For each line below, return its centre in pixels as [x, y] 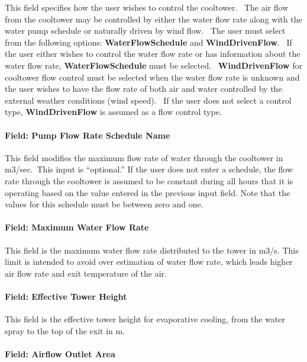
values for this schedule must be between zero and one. [104, 204]
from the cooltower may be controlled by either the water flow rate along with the [153, 19]
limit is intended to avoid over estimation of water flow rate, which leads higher [149, 262]
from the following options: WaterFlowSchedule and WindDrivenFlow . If [148, 42]
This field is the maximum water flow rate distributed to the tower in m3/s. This [152, 250]
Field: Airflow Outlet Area [60, 353]
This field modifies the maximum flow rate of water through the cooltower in [144, 157]
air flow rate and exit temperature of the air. [86, 273]
